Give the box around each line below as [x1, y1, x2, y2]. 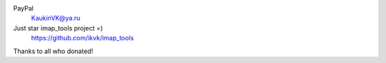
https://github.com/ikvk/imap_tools [31, 34, 134, 42]
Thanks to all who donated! [13, 47, 94, 55]
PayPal [13, 4, 34, 12]
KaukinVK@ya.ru [31, 14, 81, 23]
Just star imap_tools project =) [13, 23, 104, 32]
